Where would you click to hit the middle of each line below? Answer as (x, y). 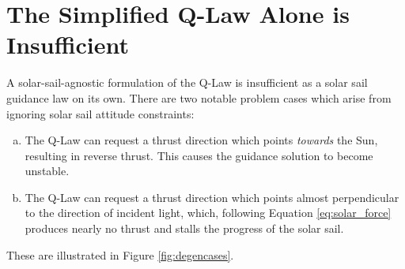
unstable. (47, 171)
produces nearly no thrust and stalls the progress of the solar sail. (184, 228)
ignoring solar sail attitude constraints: (100, 113)
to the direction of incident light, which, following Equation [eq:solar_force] (208, 213)
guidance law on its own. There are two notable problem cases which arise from (199, 97)
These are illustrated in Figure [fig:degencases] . (120, 254)
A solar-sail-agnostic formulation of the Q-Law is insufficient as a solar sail (187, 82)
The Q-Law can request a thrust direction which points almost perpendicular (212, 197)
